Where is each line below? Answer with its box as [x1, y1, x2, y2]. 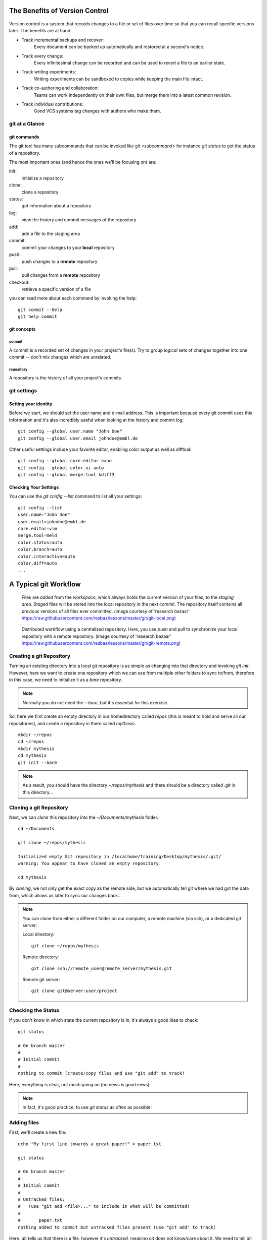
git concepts [9, 326, 36, 332]
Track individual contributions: [21, 101, 84, 107]
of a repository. [9, 150, 41, 156]
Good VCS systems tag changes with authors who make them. [34, 108, 162, 114]
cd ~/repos [18, 739, 44, 744]
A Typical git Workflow [9, 580, 81, 589]
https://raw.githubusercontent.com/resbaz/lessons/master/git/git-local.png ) [21, 615, 176, 621]
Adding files [9, 1119, 39, 1126]
